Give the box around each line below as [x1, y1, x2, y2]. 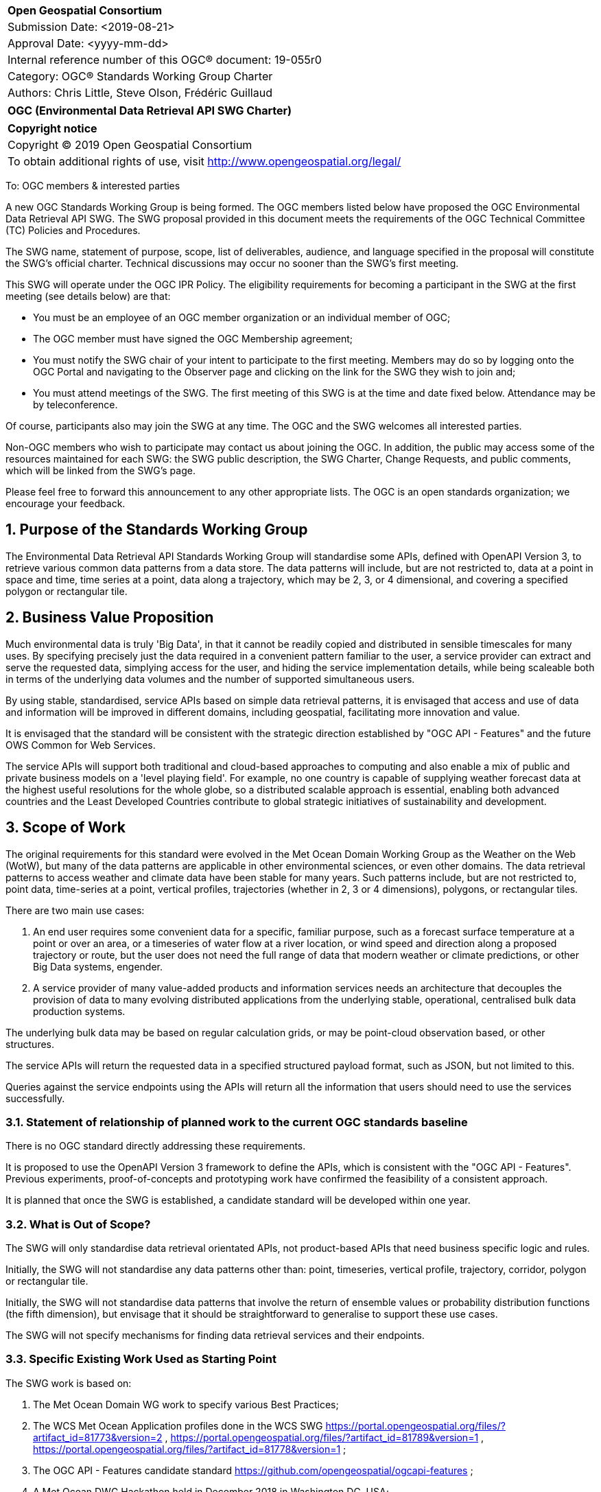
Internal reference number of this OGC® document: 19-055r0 [8, 53, 322, 67]
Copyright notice [8, 121, 97, 135]
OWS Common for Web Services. [5, 738, 156, 751]
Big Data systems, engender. [33, 960, 163, 972]
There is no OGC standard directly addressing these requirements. [5, 1140, 306, 1152]
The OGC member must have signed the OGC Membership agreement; [33, 333, 353, 345]
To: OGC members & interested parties [5, 180, 180, 191]
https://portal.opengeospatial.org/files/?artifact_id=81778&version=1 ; [33, 1443, 346, 1455]
